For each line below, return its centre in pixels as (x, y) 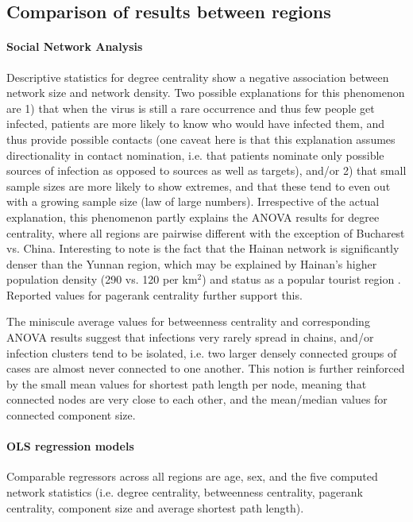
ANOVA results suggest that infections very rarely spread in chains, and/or (190, 337)
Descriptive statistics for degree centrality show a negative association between (198, 77)
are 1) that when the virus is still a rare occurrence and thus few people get (191, 108)
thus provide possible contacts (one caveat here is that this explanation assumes (201, 139)
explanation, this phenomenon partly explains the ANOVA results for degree (193, 217)
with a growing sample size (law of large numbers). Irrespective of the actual (193, 201)
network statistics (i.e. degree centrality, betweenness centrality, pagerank (185, 492)
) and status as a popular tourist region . (301, 279)
